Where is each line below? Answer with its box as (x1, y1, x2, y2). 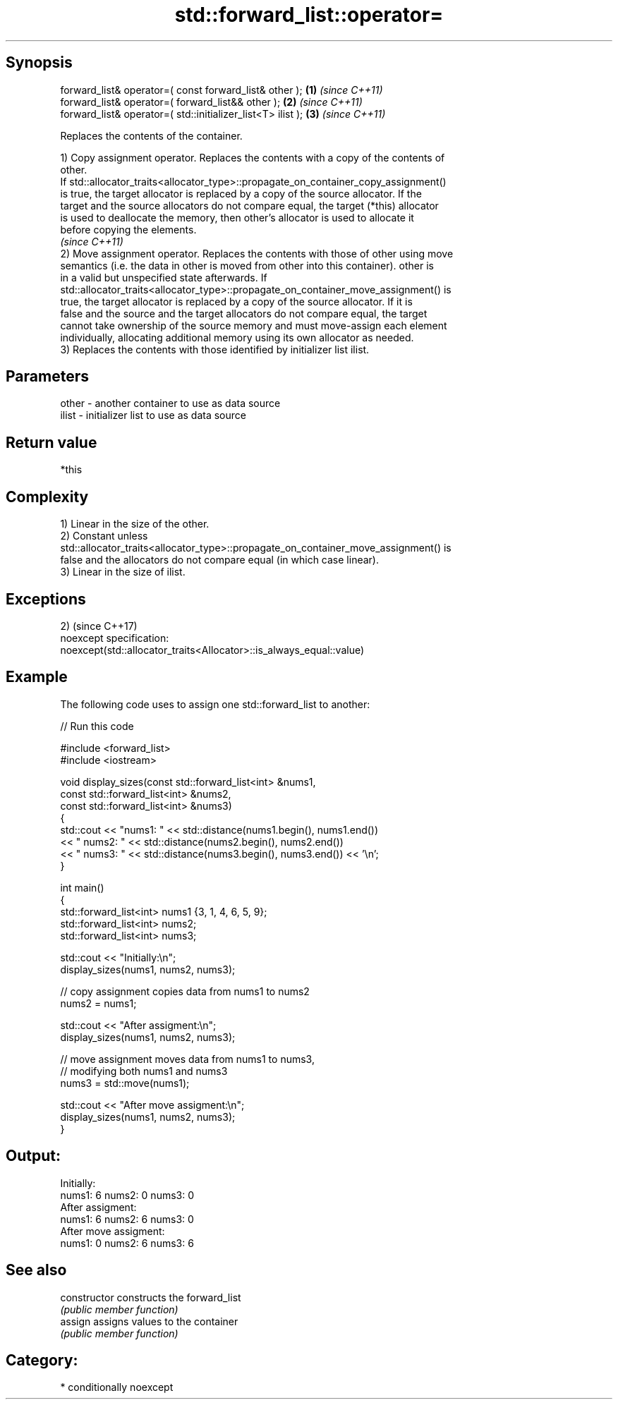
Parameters (6, 367, 89, 386)
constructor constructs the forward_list (60, 1291, 241, 1303)
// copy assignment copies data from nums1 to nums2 (60, 985, 310, 997)
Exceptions (6, 590, 86, 608)
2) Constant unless (60, 530, 148, 542)
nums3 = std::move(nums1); (60, 1076, 190, 1089)
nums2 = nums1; (60, 997, 137, 1009)
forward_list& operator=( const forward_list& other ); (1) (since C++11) (60, 83, 383, 96)
